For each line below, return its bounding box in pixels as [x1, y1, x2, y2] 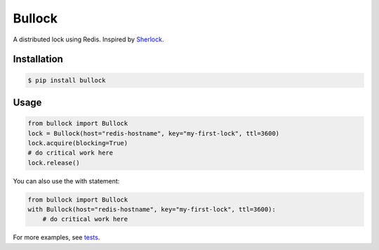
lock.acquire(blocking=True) [27, 139, 128, 147]
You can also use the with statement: [13, 176, 120, 185]
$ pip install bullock [27, 76, 106, 84]
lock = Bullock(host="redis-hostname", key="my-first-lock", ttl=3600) [27, 129, 280, 137]
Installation [13, 53, 63, 65]
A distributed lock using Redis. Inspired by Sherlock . [13, 35, 164, 44]
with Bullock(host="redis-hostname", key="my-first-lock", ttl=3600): [27, 206, 277, 213]
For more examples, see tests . [13, 233, 100, 242]
